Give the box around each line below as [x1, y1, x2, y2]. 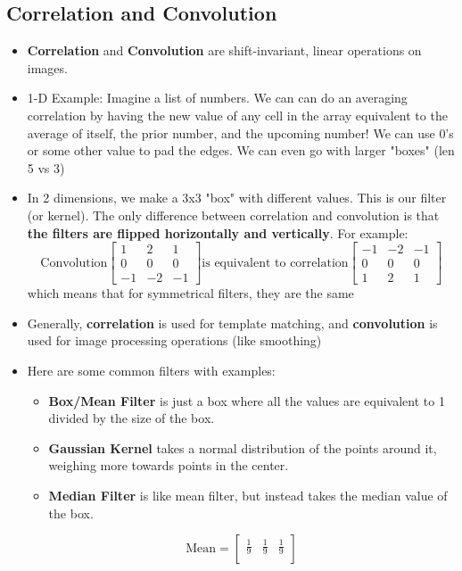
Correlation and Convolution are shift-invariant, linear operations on [27, 41, 422, 60]
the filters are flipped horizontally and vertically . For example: [27, 223, 408, 242]
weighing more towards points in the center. [48, 456, 289, 475]
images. [27, 58, 68, 77]
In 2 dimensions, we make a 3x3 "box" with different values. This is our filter [27, 188, 447, 207]
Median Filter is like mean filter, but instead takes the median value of [48, 485, 448, 504]
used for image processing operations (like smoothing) [27, 331, 322, 350]
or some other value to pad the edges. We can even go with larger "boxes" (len [27, 141, 455, 160]
